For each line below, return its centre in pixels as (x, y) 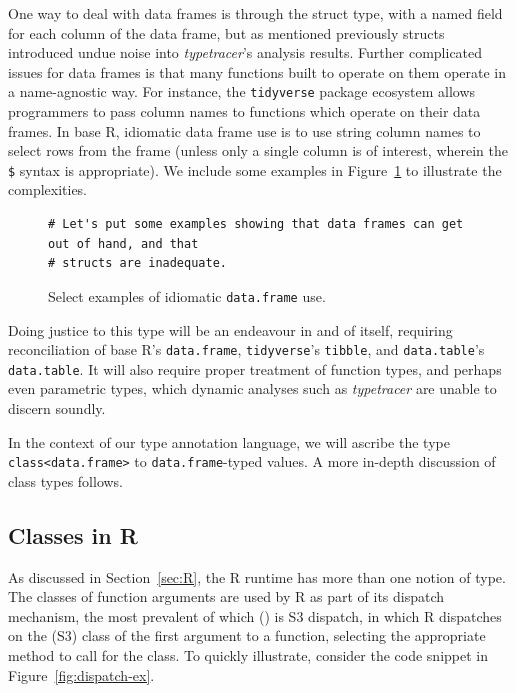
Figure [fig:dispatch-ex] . (81, 674)
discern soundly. (57, 408)
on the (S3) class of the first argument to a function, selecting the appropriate (247, 635)
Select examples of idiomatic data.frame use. (187, 295)
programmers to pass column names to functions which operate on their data (244, 111)
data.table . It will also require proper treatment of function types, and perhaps (255, 368)
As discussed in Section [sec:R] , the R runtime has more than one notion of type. (257, 576)
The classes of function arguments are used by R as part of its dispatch (226, 596)
